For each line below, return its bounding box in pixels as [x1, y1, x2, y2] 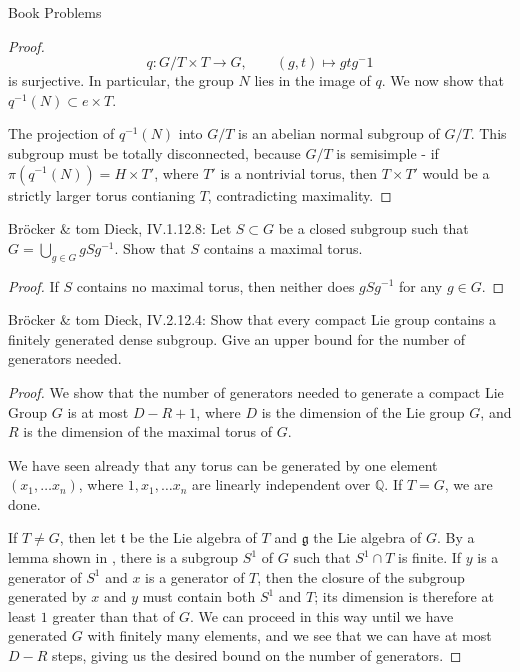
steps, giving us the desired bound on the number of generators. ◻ [52, 645, 462, 666]
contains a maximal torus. [203, 237, 363, 258]
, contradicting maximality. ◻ [207, 184, 392, 205]
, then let [59, 527, 116, 548]
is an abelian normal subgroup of [238, 123, 440, 144]
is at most [67, 401, 129, 422]
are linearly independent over [192, 474, 371, 495]
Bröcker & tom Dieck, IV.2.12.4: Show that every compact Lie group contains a [8, 309, 497, 330]
